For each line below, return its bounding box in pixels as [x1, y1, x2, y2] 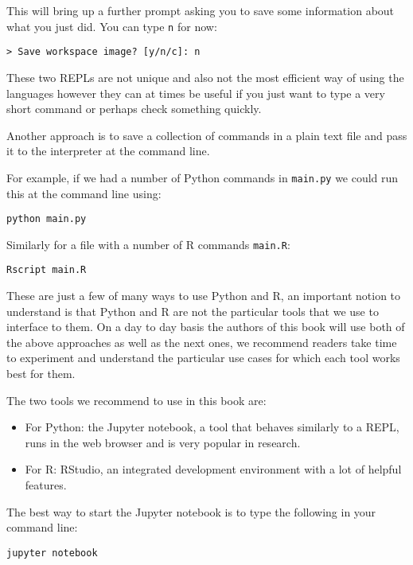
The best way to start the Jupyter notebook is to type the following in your [6, 503, 376, 520]
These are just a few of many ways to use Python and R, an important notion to [6, 287, 401, 304]
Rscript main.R [6, 264, 87, 276]
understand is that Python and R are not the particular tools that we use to [6, 302, 379, 319]
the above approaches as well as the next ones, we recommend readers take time [6, 333, 397, 350]
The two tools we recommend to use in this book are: [6, 392, 267, 408]
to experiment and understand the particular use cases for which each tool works [6, 349, 400, 366]
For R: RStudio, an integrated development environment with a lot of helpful [25, 461, 402, 477]
